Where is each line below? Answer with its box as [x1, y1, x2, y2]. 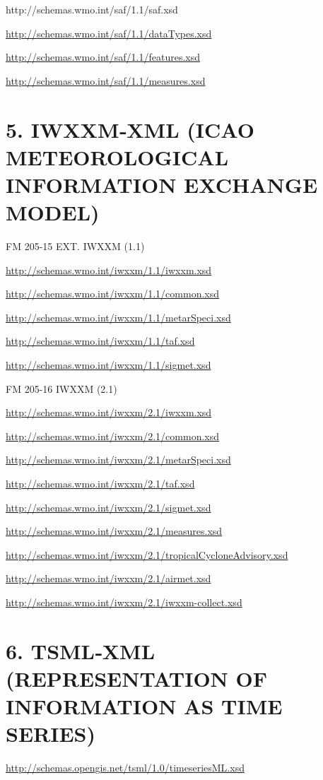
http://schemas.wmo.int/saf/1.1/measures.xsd [6, 73, 206, 88]
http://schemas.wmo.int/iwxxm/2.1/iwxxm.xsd [6, 405, 212, 420]
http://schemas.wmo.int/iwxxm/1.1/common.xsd [6, 286, 220, 301]
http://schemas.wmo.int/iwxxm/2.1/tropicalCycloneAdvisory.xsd [6, 547, 288, 562]
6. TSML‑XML [6, 636, 155, 665]
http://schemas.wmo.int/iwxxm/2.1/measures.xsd [6, 524, 223, 538]
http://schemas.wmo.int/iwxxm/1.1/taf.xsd [6, 333, 195, 348]
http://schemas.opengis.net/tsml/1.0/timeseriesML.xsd [6, 760, 245, 775]
